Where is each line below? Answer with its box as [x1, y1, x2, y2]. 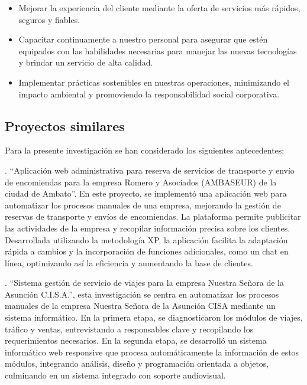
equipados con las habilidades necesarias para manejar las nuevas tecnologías [18, 44, 297, 57]
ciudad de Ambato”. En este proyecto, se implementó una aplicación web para [5, 187, 287, 200]
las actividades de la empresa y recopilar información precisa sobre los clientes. [5, 221, 290, 234]
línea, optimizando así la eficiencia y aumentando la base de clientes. [5, 256, 253, 269]
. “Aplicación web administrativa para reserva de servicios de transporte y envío [5, 164, 295, 176]
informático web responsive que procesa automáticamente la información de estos [5, 345, 299, 358]
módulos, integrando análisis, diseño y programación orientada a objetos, [5, 357, 269, 370]
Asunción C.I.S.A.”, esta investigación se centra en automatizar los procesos [5, 288, 279, 300]
